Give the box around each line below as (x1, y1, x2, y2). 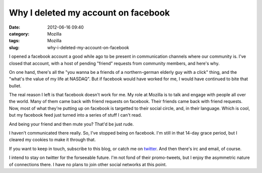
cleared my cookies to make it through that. (9, 137, 96, 143)
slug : (9, 44, 19, 51)
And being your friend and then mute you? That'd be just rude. (9, 121, 134, 127)
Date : (9, 24, 20, 30)
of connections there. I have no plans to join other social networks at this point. (9, 161, 167, 167)
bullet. (9, 83, 22, 88)
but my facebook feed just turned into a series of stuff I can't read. (9, 112, 142, 118)
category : (9, 31, 30, 36)
